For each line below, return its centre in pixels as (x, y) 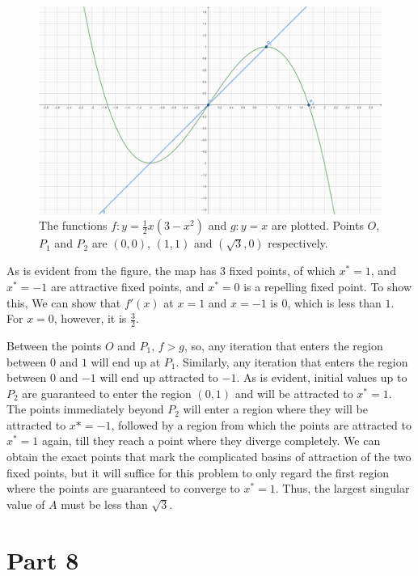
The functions (73, 225)
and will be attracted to (294, 393)
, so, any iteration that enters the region (284, 345)
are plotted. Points (318, 225)
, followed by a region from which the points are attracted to (262, 424)
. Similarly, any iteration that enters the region (292, 361)
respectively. (298, 243)
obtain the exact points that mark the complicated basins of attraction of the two (209, 457)
